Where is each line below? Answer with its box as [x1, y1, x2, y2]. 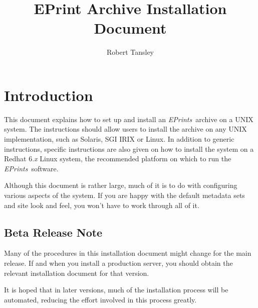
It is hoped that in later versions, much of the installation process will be [4, 284, 228, 295]
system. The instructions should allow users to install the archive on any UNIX [4, 124, 247, 134]
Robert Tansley [106, 47, 154, 57]
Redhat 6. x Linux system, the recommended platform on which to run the [4, 153, 231, 164]
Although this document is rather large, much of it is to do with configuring [4, 180, 237, 190]
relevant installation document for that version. [4, 267, 149, 278]
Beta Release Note [4, 224, 103, 240]
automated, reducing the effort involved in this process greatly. [4, 294, 197, 304]
